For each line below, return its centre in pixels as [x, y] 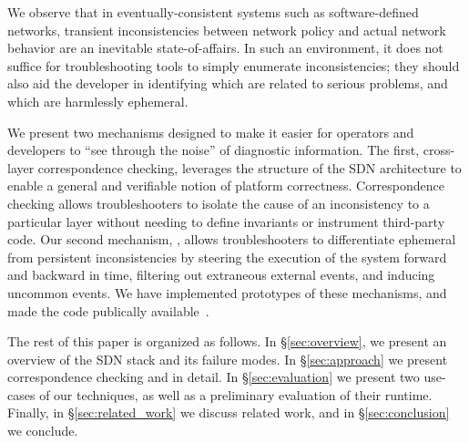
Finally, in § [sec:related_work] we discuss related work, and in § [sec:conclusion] [229, 412]
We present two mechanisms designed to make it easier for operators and [211, 132]
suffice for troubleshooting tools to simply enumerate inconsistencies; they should [234, 65]
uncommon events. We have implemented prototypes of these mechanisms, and [227, 292]
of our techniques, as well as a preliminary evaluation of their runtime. [236, 394]
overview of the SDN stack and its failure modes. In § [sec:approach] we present [228, 359]
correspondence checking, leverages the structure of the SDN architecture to [250, 167]
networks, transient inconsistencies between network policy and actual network [227, 30]
